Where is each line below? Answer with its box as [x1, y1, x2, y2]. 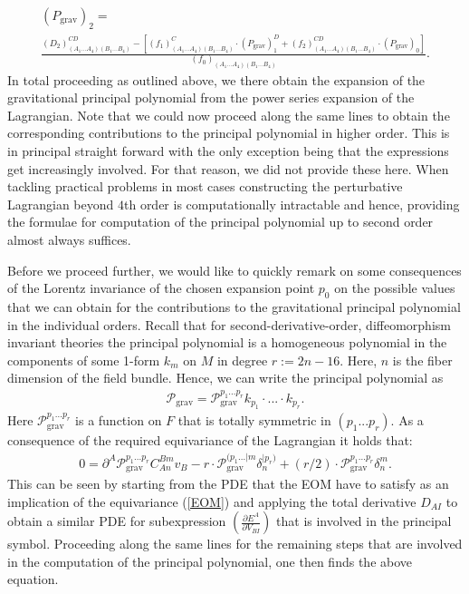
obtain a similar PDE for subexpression [7, 511, 226, 531]
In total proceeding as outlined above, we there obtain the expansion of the [7, 70, 426, 89]
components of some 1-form [7, 350, 160, 369]
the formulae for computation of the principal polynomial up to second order [7, 212, 434, 231]
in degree [216, 350, 268, 369]
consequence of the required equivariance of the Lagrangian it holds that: [7, 431, 413, 450]
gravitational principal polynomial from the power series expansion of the [7, 88, 415, 107]
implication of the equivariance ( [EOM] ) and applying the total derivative [7, 492, 416, 511]
